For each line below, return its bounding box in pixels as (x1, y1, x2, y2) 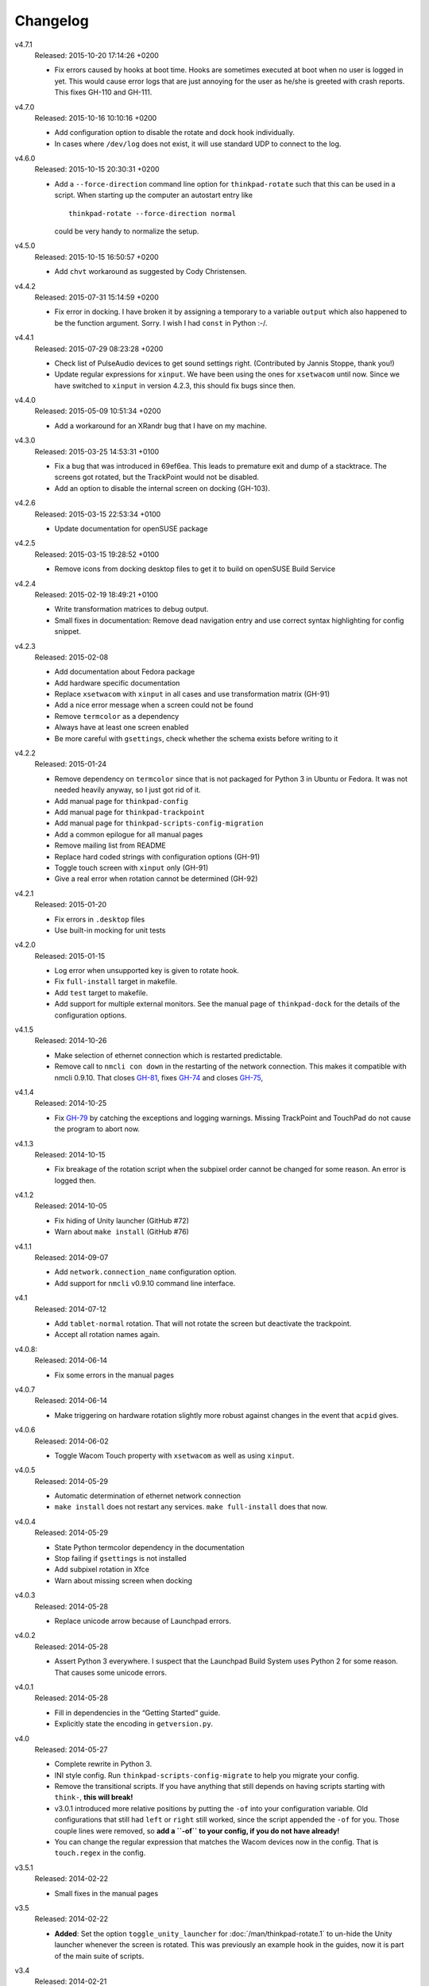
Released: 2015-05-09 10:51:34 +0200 (34, 406, 161, 416)
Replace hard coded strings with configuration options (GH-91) (54, 852, 261, 861)
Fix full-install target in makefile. (54, 977, 178, 987)
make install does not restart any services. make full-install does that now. (54, 1502, 328, 1512)
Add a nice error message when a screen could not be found (54, 700, 253, 710)
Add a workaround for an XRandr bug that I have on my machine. (54, 421, 268, 431)
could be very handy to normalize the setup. (54, 226, 199, 236)
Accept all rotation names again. (54, 1330, 160, 1339)
